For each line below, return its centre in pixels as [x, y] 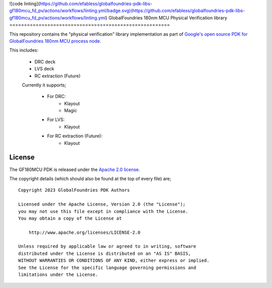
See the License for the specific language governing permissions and [107, 267]
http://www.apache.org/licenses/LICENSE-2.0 [84, 232]
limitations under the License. [58, 275]
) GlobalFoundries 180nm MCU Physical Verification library [166, 18]
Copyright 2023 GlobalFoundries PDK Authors [74, 190]
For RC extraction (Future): [75, 136]
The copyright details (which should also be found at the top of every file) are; [90, 178]
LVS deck [44, 69]
